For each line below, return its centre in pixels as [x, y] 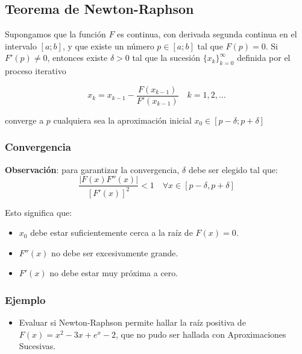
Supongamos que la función [55, 34]
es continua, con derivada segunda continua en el [207, 34]
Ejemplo [25, 299]
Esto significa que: [39, 212]
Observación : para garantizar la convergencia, [92, 169]
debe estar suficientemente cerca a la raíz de [112, 232]
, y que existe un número [108, 46]
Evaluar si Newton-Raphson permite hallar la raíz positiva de [132, 322]
